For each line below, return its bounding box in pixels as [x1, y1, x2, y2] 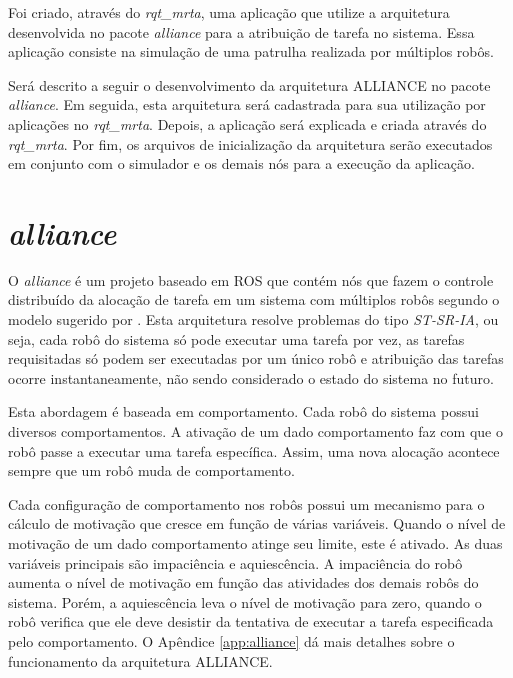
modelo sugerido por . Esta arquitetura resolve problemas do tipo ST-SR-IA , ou [8, 309, 499, 330]
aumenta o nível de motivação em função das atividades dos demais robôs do [8, 572, 479, 593]
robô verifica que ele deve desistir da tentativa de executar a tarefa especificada [8, 611, 494, 632]
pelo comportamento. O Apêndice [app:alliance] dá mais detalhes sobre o [8, 630, 455, 651]
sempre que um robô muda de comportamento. [8, 460, 295, 481]
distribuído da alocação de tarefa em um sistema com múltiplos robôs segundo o [8, 289, 500, 310]
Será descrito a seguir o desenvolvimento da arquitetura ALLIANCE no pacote [8, 74, 491, 95]
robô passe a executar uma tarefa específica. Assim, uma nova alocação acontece [8, 440, 500, 461]
